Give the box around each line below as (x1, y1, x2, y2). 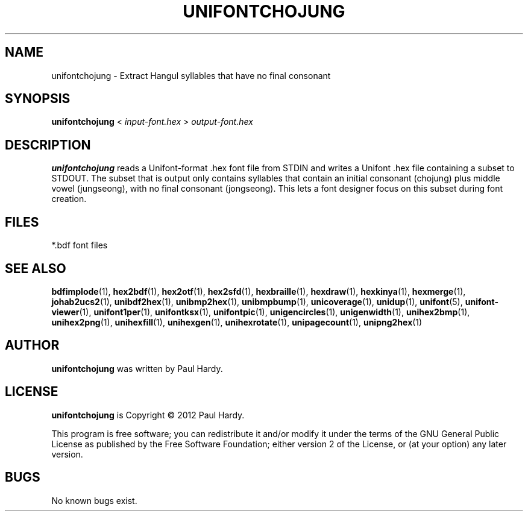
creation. (51, 193, 87, 204)
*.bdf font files (51, 240, 108, 251)
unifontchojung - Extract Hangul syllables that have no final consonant (51, 70, 331, 81)
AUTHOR (5, 338, 60, 353)
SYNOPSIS (5, 91, 71, 107)
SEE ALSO (5, 260, 66, 276)
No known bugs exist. (51, 495, 137, 506)
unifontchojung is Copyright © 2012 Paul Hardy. (51, 409, 245, 420)
